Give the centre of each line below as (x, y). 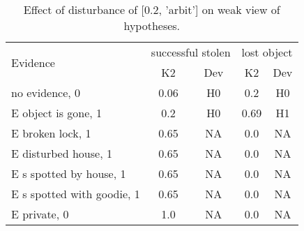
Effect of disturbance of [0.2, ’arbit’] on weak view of (152, 9)
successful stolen (191, 52)
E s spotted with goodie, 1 (76, 194)
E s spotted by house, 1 (69, 173)
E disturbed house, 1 (62, 153)
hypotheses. (152, 25)
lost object (267, 52)
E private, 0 (40, 214)
